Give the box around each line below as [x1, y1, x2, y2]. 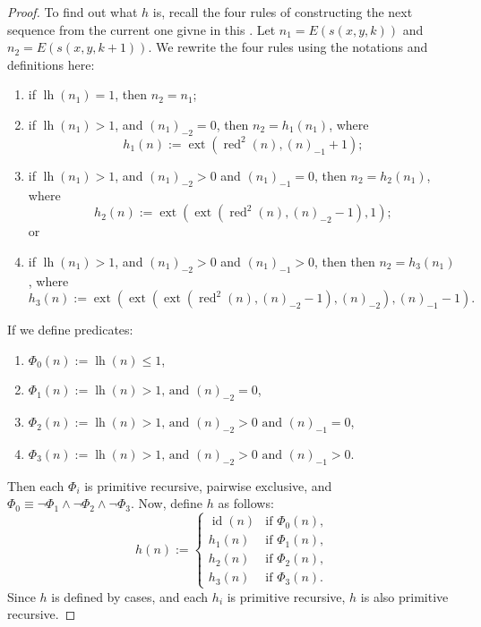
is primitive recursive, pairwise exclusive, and [84, 476, 332, 495]
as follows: [218, 494, 274, 513]
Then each [7, 476, 64, 495]
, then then [314, 251, 375, 270]
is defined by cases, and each [51, 587, 209, 606]
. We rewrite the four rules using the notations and [148, 38, 428, 56]
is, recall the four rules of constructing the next [152, 3, 413, 21]
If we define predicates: [7, 320, 133, 339]
